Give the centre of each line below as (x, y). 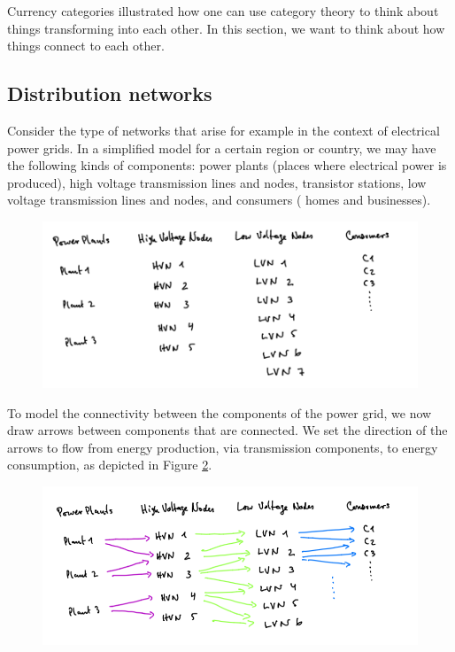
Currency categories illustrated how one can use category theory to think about (223, 11)
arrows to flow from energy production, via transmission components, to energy (223, 447)
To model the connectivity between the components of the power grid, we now (220, 412)
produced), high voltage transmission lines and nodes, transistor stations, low (217, 182)
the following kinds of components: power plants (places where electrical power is (227, 165)
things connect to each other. (86, 46)
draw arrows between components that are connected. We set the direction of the (227, 430)
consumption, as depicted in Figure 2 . (110, 465)
